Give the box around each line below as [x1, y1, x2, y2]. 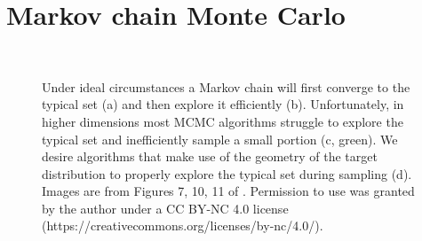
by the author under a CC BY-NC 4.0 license [42, 198, 289, 217]
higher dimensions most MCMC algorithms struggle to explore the [42, 112, 403, 130]
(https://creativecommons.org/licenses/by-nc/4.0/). [42, 216, 323, 235]
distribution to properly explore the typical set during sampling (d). [42, 164, 412, 183]
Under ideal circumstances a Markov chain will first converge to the [42, 77, 410, 96]
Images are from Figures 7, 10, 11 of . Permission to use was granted [42, 182, 415, 200]
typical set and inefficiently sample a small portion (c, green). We [42, 129, 398, 148]
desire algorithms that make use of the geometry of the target [42, 147, 378, 166]
